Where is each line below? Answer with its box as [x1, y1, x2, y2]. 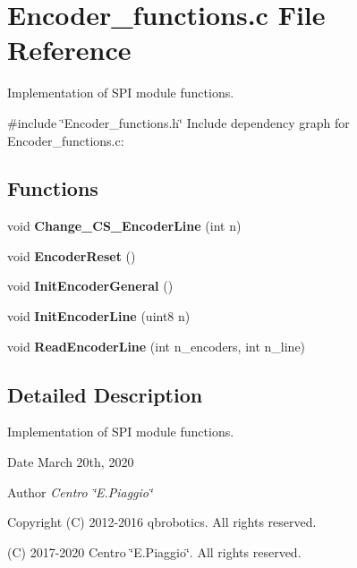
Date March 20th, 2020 [7, 453, 134, 471]
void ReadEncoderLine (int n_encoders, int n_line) [7, 336, 306, 355]
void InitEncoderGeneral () [7, 276, 174, 295]
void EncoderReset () [7, 246, 136, 265]
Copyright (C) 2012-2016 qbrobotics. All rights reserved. [7, 513, 317, 531]
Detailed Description [7, 380, 203, 408]
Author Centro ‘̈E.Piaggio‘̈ [7, 482, 153, 501]
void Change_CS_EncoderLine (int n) [7, 216, 242, 235]
